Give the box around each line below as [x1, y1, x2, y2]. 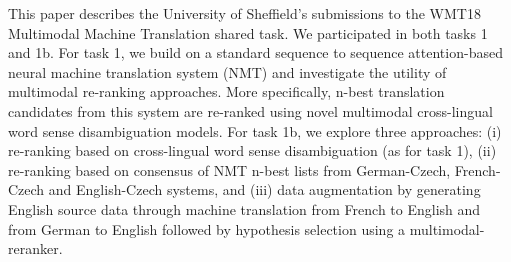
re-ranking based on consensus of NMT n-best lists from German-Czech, [8, 159, 451, 180]
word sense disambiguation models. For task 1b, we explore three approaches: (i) [8, 120, 502, 141]
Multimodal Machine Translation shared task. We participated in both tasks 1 [8, 22, 488, 43]
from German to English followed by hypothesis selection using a [8, 218, 406, 239]
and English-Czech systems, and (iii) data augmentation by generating [48, 179, 481, 200]
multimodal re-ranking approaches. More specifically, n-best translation [8, 81, 445, 102]
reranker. [8, 238, 63, 259]
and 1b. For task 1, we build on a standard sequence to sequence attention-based [8, 42, 503, 63]
